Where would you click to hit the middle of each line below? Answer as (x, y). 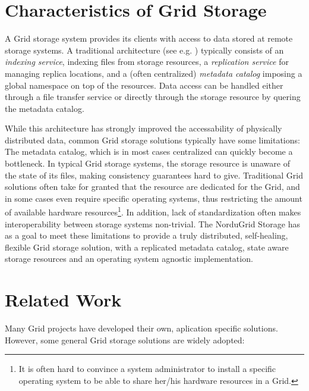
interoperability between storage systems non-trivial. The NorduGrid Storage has (152, 223)
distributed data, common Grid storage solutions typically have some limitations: (152, 140)
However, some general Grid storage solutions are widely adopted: (125, 340)
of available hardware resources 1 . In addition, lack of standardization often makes (153, 211)
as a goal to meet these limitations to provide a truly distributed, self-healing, (146, 235)
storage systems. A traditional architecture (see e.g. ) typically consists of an (144, 50)
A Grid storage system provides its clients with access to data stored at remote (149, 38)
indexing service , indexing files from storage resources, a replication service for (147, 62)
